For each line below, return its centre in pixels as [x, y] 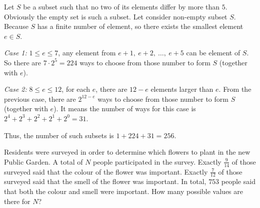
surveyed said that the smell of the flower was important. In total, [105, 181]
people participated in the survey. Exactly [157, 161]
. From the [235, 89]
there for [17, 201]
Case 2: [15, 89]
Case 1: [15, 53]
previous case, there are [40, 99]
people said [238, 181]
